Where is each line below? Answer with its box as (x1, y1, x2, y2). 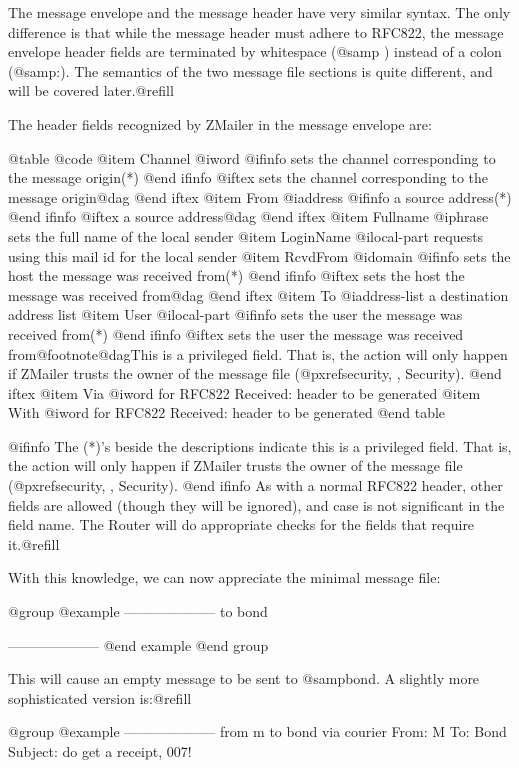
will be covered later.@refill (8, 80, 174, 101)
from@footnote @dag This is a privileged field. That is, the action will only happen (8, 343, 508, 364)
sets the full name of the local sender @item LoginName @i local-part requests (8, 225, 484, 246)
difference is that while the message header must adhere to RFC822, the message (8, 21, 504, 42)
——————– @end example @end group (8, 634, 269, 655)
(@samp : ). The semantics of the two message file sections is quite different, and (8, 60, 493, 81)
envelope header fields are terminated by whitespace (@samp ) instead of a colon (8, 41, 502, 62)
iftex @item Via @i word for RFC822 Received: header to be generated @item (8, 382, 481, 403)
